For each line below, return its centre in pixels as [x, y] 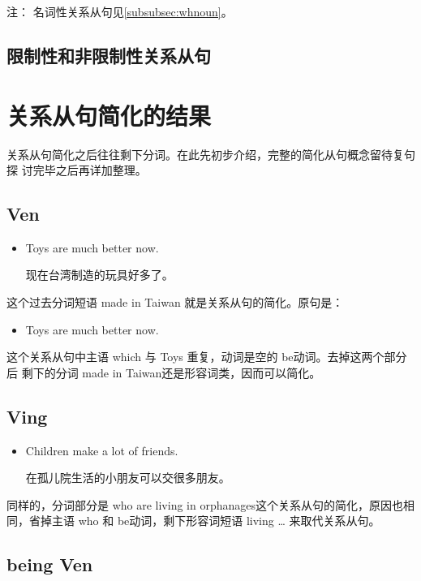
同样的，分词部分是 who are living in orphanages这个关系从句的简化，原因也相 [211, 504]
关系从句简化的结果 [109, 115]
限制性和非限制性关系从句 [109, 55]
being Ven [50, 564]
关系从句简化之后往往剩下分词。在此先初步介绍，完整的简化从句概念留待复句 [211, 154]
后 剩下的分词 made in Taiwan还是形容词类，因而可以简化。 [164, 372]
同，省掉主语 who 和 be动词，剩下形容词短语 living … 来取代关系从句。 [193, 521]
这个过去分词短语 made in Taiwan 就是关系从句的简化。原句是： [175, 302]
